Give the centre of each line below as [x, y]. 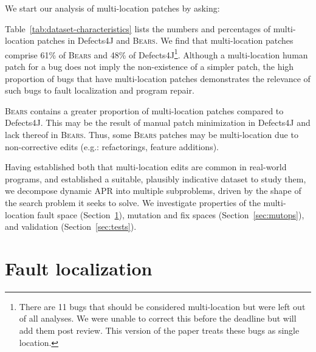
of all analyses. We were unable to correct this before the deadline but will [158, 318]
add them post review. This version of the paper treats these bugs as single [159, 330]
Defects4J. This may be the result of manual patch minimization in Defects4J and [158, 123]
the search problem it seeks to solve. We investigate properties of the [133, 202]
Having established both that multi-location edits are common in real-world [146, 167]
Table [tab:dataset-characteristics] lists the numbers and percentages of [138, 28]
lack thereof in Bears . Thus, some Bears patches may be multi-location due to [152, 134]
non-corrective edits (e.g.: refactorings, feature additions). [112, 146]
